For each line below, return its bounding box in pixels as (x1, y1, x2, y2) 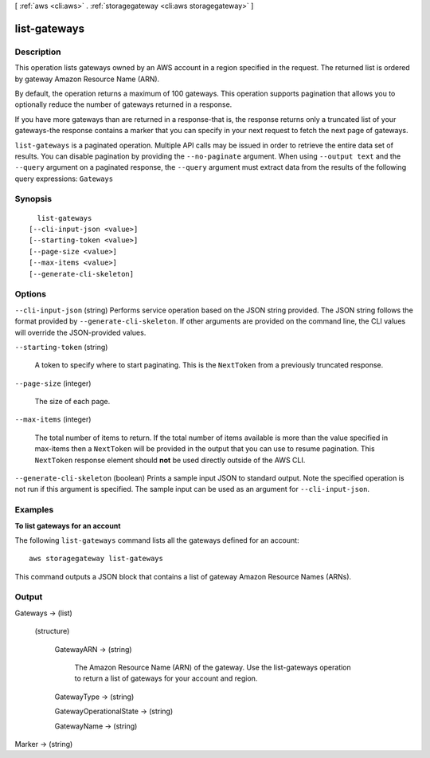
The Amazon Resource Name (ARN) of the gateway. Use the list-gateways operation (74, 662, 352, 673)
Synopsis (14, 194, 52, 205)
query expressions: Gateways (14, 174, 114, 183)
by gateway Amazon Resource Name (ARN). (14, 74, 160, 84)
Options (14, 289, 47, 300)
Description (14, 46, 61, 57)
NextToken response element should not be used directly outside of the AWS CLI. (34, 455, 306, 465)
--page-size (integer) (14, 379, 92, 388)
